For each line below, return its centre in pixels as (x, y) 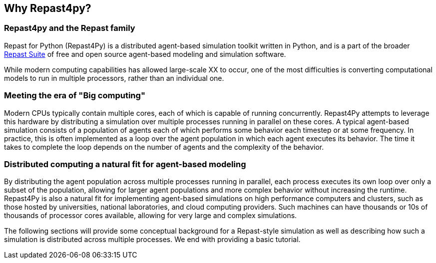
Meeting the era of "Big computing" (75, 96)
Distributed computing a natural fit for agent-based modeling (125, 164)
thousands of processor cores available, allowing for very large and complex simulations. (151, 216)
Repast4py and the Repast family (70, 28)
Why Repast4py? (48, 8)
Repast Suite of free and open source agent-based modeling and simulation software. (145, 54)
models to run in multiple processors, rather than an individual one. (114, 78)
